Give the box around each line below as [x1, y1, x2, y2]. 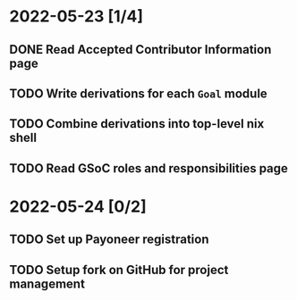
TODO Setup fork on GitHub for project [9, 262, 229, 278]
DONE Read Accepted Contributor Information [9, 42, 272, 57]
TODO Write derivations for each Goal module [9, 86, 268, 101]
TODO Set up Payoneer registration [9, 232, 209, 247]
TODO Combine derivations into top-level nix [9, 116, 265, 131]
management [9, 276, 85, 291]
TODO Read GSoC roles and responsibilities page [9, 161, 289, 176]
